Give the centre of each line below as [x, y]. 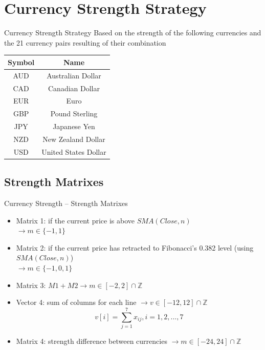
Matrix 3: [31, 285]
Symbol [21, 62]
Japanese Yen [74, 126]
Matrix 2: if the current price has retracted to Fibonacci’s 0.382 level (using [135, 247]
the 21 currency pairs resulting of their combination [85, 42]
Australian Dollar [74, 75]
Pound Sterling [74, 114]
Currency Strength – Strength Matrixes [66, 203]
